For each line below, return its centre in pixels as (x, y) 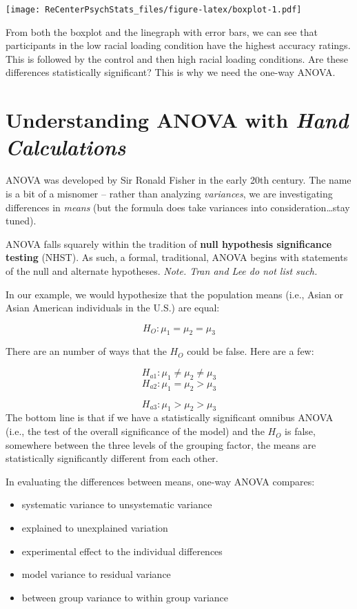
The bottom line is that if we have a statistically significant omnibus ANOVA (170, 417)
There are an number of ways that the (86, 351)
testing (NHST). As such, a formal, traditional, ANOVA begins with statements (177, 257)
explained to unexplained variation (95, 528)
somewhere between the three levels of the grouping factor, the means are (161, 444)
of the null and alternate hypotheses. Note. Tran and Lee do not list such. (162, 270)
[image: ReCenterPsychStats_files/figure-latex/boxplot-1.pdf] (154, 10)
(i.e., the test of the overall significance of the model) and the (135, 431)
